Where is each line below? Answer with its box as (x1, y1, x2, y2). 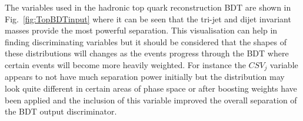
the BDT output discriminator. (5, 105, 117, 117)
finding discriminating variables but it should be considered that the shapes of (5, 35, 287, 48)
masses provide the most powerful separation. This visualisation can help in (5, 24, 278, 36)
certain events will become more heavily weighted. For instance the (5, 58, 246, 70)
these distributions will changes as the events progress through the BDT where (5, 47, 289, 59)
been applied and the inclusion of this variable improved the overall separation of (5, 93, 297, 106)
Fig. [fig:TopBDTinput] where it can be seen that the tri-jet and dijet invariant (5, 12, 291, 25)
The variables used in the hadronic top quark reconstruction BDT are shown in (5, 1, 291, 13)
